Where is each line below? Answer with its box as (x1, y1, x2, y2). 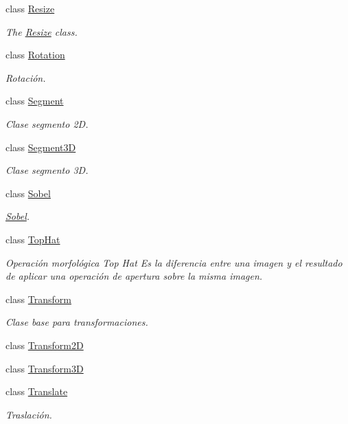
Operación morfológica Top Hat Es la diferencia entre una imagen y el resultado (5, 255, 343, 269)
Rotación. (5, 70, 46, 85)
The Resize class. (5, 24, 78, 38)
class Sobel (5, 186, 51, 200)
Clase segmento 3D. (5, 163, 89, 177)
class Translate (5, 384, 68, 399)
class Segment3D (5, 140, 76, 154)
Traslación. (5, 407, 52, 421)
